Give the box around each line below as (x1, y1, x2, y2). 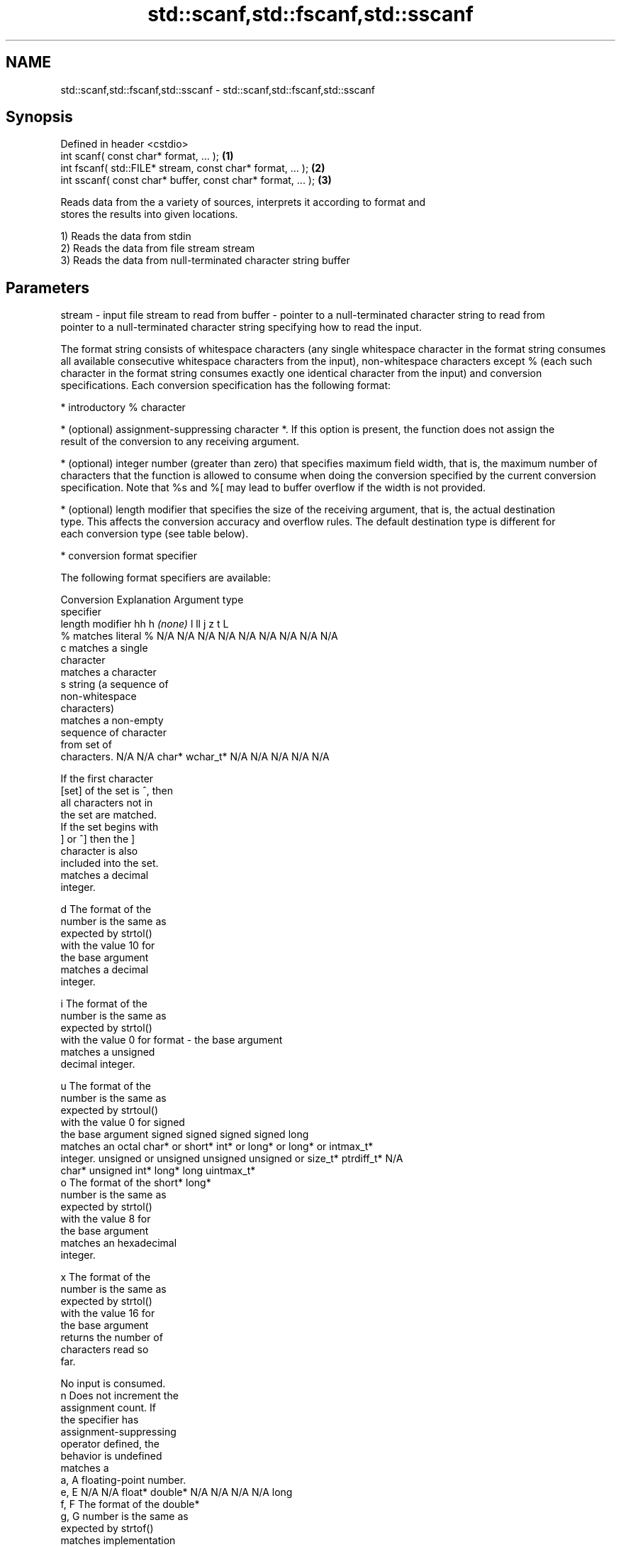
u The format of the (60, 1080, 151, 1093)
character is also (60, 845, 138, 858)
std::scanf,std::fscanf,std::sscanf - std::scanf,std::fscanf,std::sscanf (60, 83, 376, 96)
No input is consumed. (60, 1377, 166, 1390)
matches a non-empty (60, 714, 164, 727)
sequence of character (60, 726, 167, 739)
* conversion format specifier (60, 550, 198, 562)
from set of (60, 738, 112, 751)
